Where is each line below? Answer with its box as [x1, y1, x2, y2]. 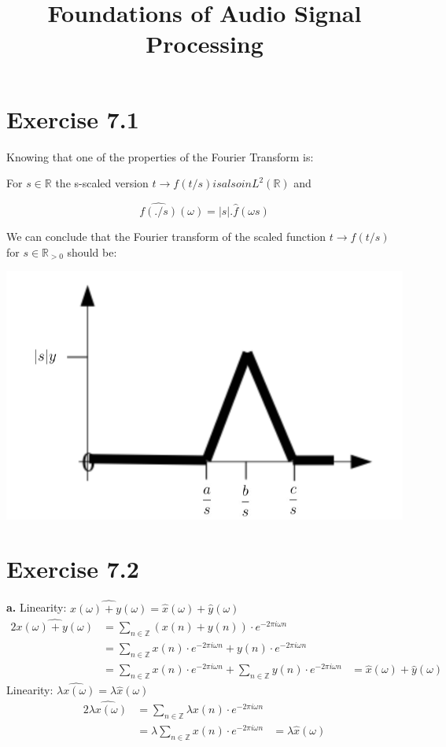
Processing [146, 28, 264, 60]
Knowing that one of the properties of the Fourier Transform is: [6, 148, 314, 165]
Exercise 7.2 [6, 553, 139, 585]
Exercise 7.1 [6, 102, 139, 135]
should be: [67, 243, 117, 260]
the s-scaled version [55, 175, 149, 191]
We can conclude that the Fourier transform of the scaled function [6, 227, 326, 244]
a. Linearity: [6, 599, 67, 616]
